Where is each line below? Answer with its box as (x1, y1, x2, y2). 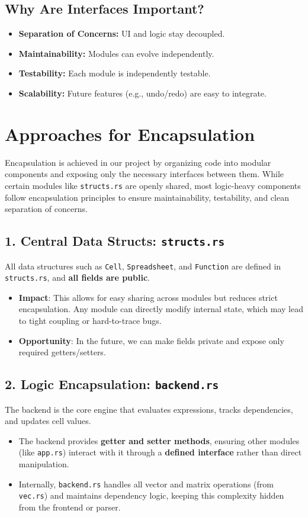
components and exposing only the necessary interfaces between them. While (5, 168, 284, 180)
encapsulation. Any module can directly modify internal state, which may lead (18, 303, 303, 315)
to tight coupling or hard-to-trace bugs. (18, 314, 162, 327)
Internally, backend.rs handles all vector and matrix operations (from (18, 477, 274, 490)
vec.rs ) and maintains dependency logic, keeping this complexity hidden (18, 489, 284, 502)
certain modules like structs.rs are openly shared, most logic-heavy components (5, 179, 301, 191)
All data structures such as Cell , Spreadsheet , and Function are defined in (5, 259, 281, 272)
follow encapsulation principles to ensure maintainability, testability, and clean (5, 191, 289, 203)
